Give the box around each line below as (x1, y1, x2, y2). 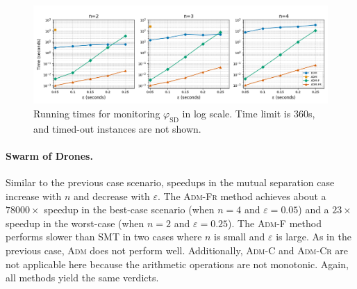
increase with (6, 188, 62, 203)
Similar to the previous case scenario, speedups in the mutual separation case (6, 174, 335, 189)
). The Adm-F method (228, 215, 322, 230)
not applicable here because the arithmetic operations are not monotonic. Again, (6, 256, 349, 271)
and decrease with (73, 188, 150, 203)
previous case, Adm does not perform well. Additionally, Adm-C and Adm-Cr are (6, 242, 349, 257)
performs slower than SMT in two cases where (6, 229, 202, 244)
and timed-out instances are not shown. (33, 121, 201, 135)
